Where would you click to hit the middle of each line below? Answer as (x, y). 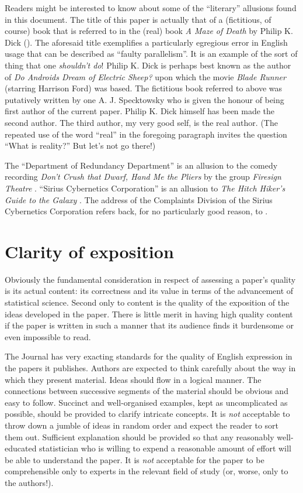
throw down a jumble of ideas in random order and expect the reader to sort (142, 425)
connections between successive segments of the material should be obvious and (147, 391)
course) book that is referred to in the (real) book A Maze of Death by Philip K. (149, 31)
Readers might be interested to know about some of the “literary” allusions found (151, 8)
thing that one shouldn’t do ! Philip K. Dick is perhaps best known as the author (148, 65)
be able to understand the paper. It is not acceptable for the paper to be (135, 459)
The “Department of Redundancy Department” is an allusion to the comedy (141, 165)
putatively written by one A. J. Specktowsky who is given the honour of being (144, 99)
